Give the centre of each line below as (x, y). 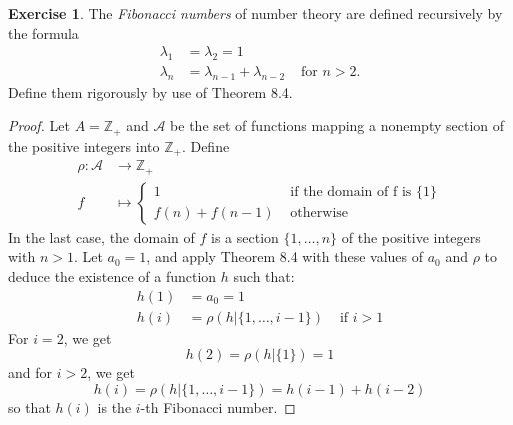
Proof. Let (39, 125)
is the (114, 406)
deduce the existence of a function (112, 276)
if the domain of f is (351, 192)
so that (29, 406)
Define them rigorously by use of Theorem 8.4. (150, 91)
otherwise (319, 213)
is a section (245, 236)
